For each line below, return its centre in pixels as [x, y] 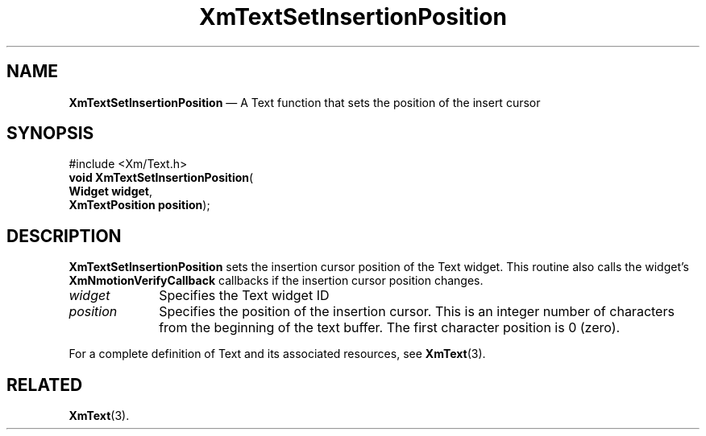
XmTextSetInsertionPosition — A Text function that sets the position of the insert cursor [305, 102]
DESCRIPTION [64, 236]
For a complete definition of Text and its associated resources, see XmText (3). [277, 354]
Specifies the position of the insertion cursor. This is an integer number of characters [417, 312]
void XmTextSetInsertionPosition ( [161, 178]
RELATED [45, 385]
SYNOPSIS [50, 134]
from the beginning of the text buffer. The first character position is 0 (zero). [390, 328]
